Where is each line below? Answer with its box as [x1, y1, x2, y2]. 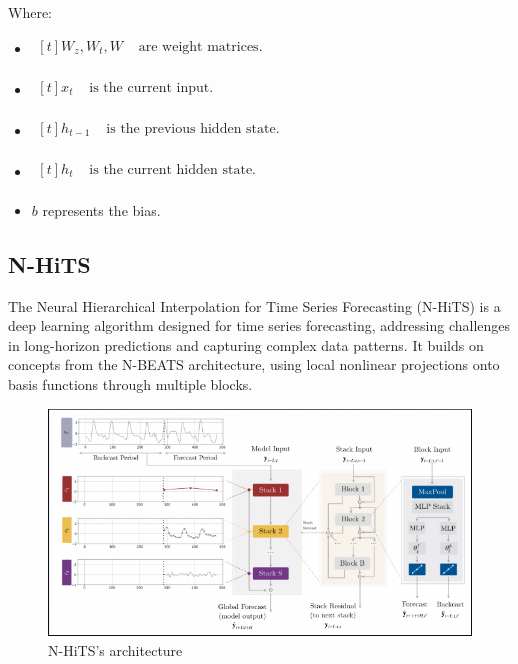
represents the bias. [42, 199, 161, 220]
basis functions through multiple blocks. [8, 374, 253, 395]
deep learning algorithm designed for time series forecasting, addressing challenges [8, 315, 511, 336]
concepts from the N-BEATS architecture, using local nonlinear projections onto [8, 354, 500, 375]
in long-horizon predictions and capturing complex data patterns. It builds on [8, 334, 484, 355]
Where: [8, 2, 52, 22]
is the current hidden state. [89, 162, 256, 177]
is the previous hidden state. [106, 121, 280, 136]
